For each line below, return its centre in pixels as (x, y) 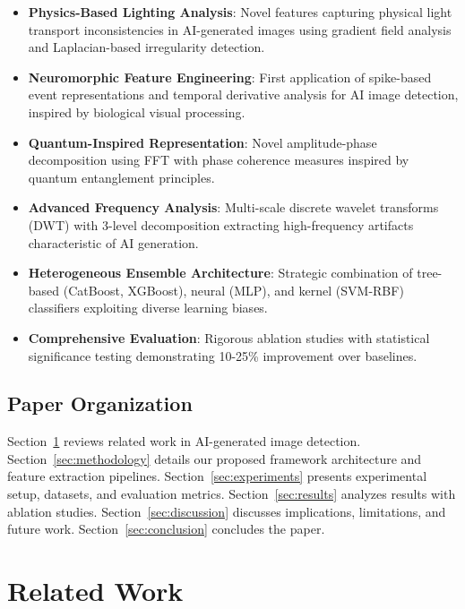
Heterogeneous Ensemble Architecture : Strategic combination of (220, 273)
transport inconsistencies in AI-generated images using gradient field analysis (240, 29)
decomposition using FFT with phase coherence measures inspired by (219, 160)
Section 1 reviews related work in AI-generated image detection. (184, 441)
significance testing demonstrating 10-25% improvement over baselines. (223, 355)
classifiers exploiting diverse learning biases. (148, 308)
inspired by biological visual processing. (137, 112)
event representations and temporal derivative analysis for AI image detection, (243, 94)
